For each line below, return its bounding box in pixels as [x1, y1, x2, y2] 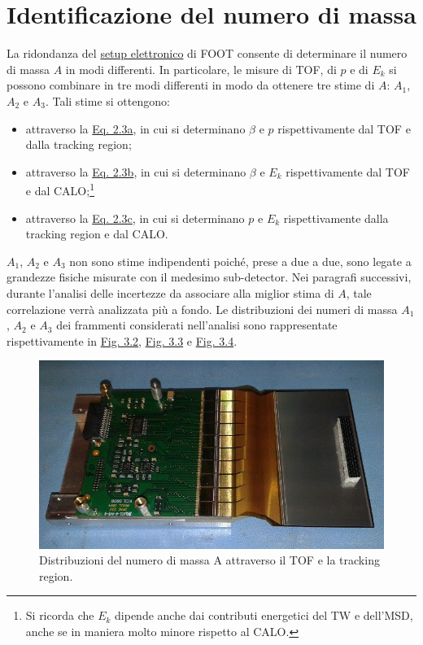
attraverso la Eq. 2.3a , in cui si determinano [25, 120, 246, 137]
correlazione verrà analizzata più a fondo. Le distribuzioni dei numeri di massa [7, 300, 398, 317]
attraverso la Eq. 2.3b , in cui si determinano [25, 163, 246, 180]
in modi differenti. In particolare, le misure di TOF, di [65, 60, 337, 77]
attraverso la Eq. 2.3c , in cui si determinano [25, 209, 245, 226]
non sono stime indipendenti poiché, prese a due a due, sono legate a [69, 252, 412, 269]
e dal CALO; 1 [25, 180, 94, 198]
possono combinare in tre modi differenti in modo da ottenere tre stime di [7, 76, 375, 94]
